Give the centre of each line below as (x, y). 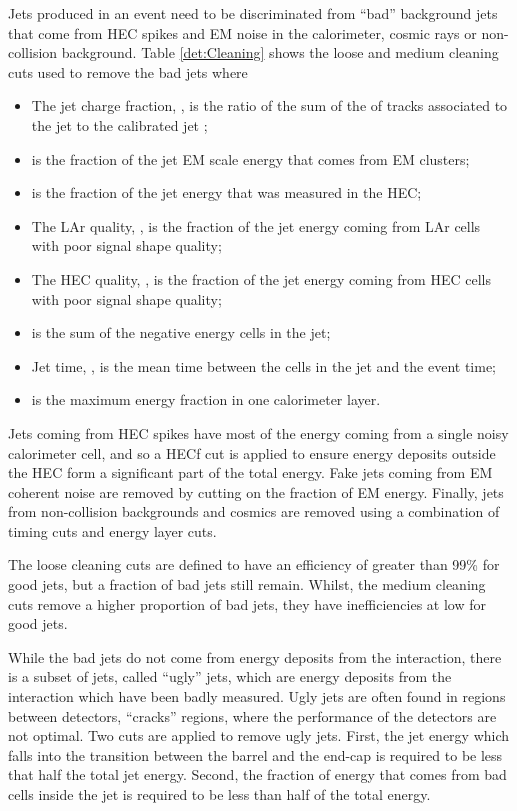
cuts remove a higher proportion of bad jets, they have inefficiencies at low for (247, 603)
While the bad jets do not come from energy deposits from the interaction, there (255, 656)
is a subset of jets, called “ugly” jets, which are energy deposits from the (230, 676)
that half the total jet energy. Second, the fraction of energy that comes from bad (257, 774)
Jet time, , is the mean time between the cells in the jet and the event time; (263, 365)
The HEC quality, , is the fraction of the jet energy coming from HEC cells (261, 278)
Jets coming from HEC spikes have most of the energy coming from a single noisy (258, 432)
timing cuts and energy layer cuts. (112, 530)
